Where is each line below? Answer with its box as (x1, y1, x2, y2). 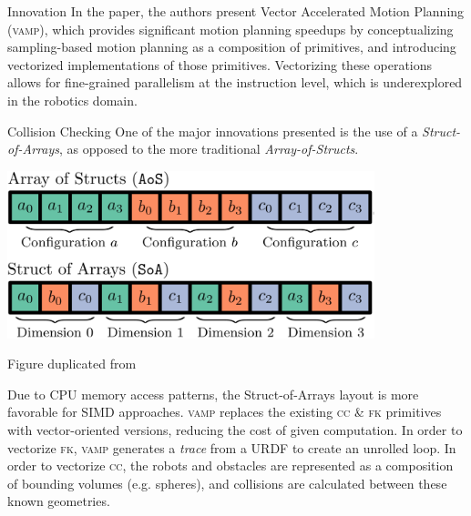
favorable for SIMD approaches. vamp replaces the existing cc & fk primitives (7, 402, 442, 421)
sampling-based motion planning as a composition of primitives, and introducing (7, 37, 456, 56)
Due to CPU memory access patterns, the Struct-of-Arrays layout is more (7, 384, 419, 403)
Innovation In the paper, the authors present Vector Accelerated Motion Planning (7, 2, 465, 20)
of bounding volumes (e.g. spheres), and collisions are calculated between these (7, 473, 447, 492)
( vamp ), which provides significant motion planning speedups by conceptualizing (7, 19, 454, 38)
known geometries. (7, 491, 110, 511)
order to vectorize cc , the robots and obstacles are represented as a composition (7, 456, 454, 475)
